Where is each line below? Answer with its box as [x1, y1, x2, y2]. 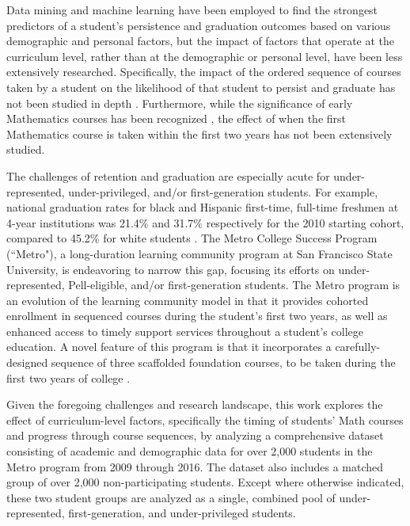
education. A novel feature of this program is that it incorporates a [6, 338, 332, 355]
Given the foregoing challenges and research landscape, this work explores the [6, 396, 383, 413]
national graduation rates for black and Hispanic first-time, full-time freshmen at [6, 199, 399, 215]
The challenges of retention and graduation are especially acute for [6, 167, 330, 184]
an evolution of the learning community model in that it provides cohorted [6, 292, 369, 308]
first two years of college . [6, 369, 131, 386]
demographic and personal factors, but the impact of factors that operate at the [6, 32, 395, 49]
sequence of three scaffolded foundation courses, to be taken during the [51, 354, 396, 371]
